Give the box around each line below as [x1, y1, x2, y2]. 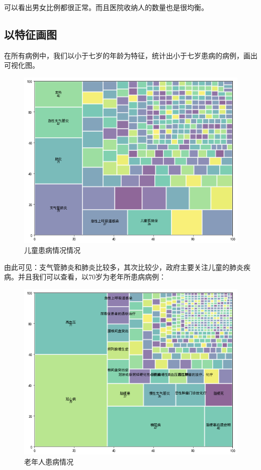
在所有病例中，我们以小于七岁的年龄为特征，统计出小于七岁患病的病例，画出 [4, 50, 257, 60]
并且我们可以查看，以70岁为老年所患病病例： [18, 271, 166, 282]
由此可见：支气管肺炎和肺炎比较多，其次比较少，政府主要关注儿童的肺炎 [4, 261, 243, 272]
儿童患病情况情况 [24, 245, 80, 255]
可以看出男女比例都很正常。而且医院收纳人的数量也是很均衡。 [4, 2, 208, 12]
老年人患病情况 [24, 456, 73, 466]
